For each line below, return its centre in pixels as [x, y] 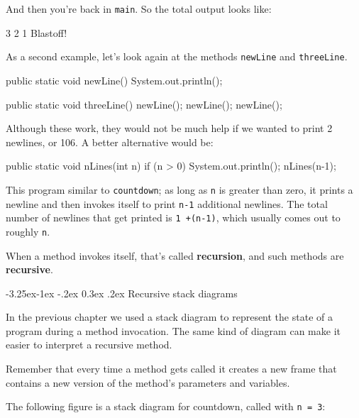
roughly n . [28, 231]
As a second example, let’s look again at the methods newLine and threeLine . [177, 56]
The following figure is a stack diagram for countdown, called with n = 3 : [166, 406]
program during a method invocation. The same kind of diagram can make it [173, 330]
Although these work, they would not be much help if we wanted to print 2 [169, 128]
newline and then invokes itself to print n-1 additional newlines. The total [167, 203]
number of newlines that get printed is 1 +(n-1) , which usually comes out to [173, 218]
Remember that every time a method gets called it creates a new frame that [171, 369]
